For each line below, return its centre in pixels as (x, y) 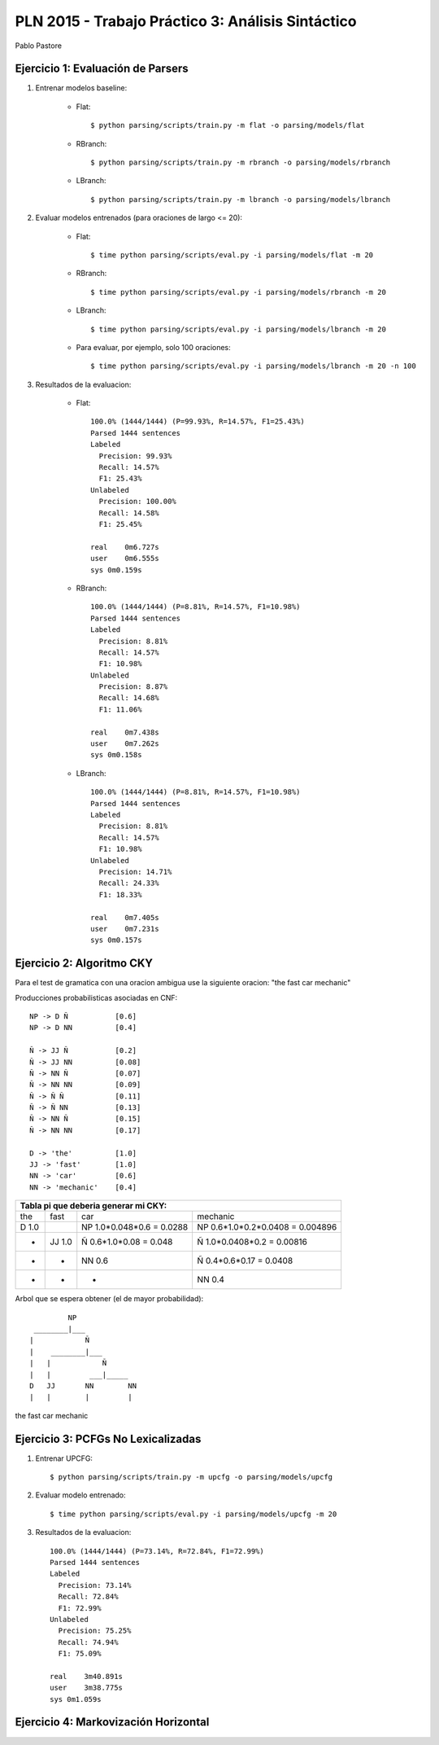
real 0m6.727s (125, 547)
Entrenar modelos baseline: (81, 88)
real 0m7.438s (125, 732)
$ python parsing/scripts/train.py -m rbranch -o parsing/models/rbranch (241, 162)
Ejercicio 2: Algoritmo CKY (84, 964)
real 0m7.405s (125, 917)
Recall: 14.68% (129, 698)
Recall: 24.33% (129, 883)
